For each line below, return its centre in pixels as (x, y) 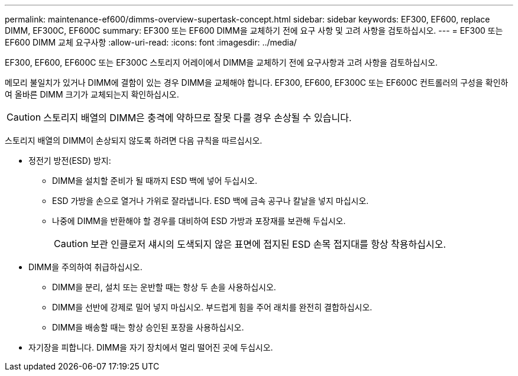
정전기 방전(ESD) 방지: (70, 161)
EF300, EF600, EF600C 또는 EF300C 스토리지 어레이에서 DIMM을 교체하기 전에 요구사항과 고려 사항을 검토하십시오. (221, 62)
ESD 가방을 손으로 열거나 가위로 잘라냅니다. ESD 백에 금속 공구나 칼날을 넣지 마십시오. (211, 201)
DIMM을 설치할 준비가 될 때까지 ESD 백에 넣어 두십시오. (155, 181)
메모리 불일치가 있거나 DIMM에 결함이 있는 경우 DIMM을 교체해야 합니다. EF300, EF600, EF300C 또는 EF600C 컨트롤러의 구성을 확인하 (257, 82)
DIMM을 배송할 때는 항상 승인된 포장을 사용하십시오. (148, 327)
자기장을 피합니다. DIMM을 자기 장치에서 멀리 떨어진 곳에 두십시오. (151, 347)
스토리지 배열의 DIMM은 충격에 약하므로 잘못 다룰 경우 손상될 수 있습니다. (198, 118)
